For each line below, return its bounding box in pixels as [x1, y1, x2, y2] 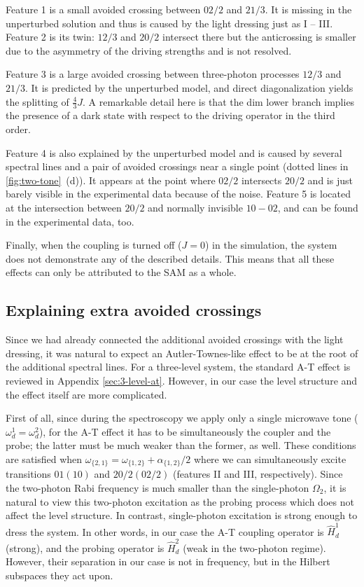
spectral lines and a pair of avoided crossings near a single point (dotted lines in [6, 159, 349, 174]
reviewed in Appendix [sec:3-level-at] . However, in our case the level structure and [6, 373, 358, 387]
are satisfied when [6, 451, 83, 466]
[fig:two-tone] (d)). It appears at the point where [6, 172, 216, 187]
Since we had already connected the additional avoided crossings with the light [6, 332, 344, 347]
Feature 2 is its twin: [6, 29, 94, 44]
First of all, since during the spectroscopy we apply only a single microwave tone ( [6, 410, 358, 425]
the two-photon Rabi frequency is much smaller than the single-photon [6, 480, 309, 495]
